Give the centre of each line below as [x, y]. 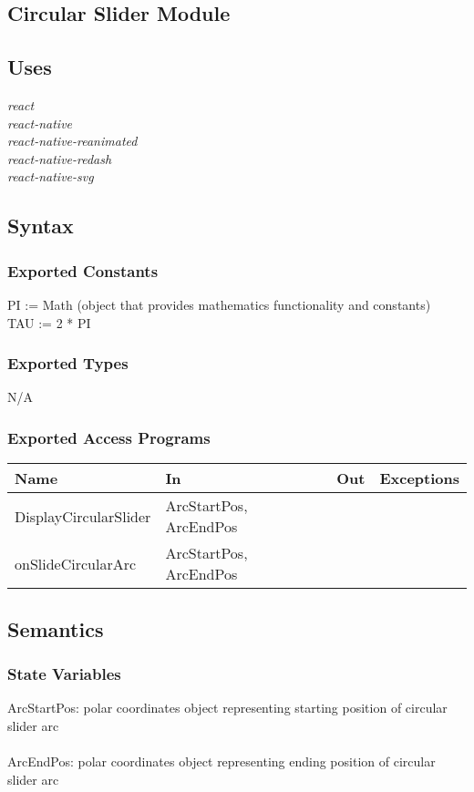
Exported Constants [83, 270]
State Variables [64, 673]
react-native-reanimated [72, 141]
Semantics [56, 628]
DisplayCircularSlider [83, 516]
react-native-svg [51, 176]
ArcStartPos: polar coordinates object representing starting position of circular [227, 708]
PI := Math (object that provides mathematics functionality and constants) [219, 304]
